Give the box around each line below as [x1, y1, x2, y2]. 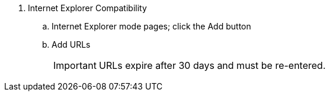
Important [53, 59, 97, 71]
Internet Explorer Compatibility [28, 3, 147, 13]
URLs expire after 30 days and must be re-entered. [98, 59, 326, 71]
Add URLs [52, 39, 91, 49]
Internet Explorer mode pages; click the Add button [52, 21, 251, 31]
